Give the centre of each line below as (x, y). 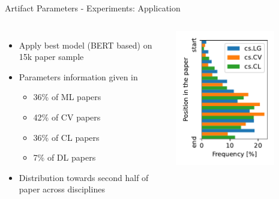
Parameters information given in (78, 76)
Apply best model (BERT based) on (85, 45)
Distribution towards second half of (84, 177)
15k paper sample (51, 57)
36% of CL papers (66, 137)
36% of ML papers (67, 97)
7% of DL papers (64, 157)
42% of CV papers (67, 117)
